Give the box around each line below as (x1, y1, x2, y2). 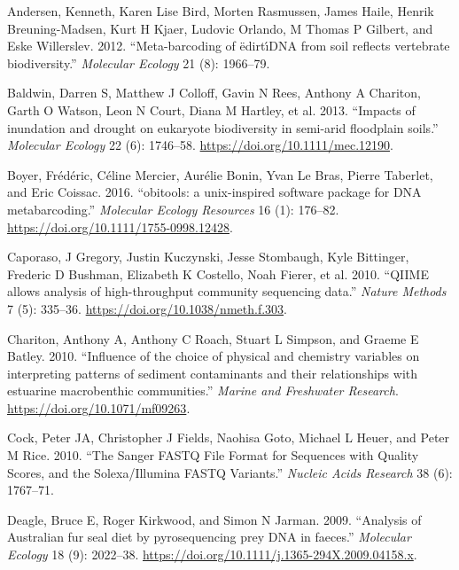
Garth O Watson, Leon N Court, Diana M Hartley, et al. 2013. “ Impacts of (7, 100, 416, 119)
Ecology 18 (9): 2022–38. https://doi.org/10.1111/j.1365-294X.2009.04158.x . (7, 545, 417, 564)
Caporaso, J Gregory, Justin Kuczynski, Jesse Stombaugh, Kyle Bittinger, (7, 247, 409, 266)
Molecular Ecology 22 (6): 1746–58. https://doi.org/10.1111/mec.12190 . (7, 136, 393, 154)
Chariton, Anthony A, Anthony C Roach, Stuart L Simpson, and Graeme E (7, 329, 419, 347)
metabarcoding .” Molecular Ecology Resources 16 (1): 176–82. (7, 199, 339, 218)
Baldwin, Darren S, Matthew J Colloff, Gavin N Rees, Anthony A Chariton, (7, 83, 421, 102)
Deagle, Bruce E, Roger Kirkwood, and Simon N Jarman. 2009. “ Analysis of (7, 510, 422, 528)
